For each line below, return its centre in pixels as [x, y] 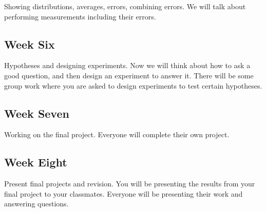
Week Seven [37, 113]
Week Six [30, 44]
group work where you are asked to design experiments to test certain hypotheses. [133, 85]
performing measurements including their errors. [80, 16]
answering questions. [36, 204]
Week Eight [36, 162]
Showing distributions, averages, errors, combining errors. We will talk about [125, 6]
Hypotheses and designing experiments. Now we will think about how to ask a [127, 65]
